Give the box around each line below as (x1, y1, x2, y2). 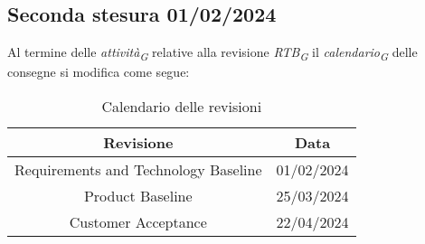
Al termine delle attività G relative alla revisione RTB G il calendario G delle (7, 42, 418, 63)
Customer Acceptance (69, 211, 207, 232)
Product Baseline (83, 184, 193, 206)
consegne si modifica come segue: (7, 62, 190, 81)
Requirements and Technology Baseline (14, 158, 262, 180)
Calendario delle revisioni (101, 95, 262, 117)
